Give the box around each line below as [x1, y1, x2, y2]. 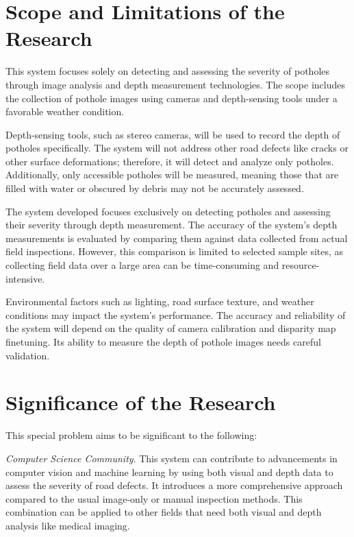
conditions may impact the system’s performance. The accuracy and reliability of [5, 307, 346, 322]
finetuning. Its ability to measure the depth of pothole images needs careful [5, 335, 321, 348]
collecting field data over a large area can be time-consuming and [5, 258, 279, 272]
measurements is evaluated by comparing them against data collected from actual [5, 230, 348, 245]
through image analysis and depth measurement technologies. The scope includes [5, 77, 345, 91]
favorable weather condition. [5, 104, 125, 119]
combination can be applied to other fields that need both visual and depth [5, 505, 322, 519]
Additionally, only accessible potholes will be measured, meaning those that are [5, 167, 339, 182]
